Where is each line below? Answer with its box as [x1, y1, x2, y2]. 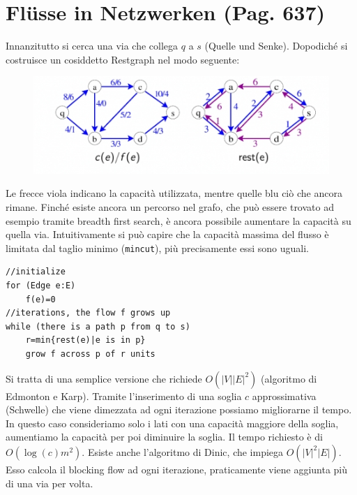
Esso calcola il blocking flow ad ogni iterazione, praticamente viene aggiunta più [6, 461, 348, 476]
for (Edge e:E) [6, 281, 76, 291]
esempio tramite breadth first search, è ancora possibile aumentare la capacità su [6, 213, 351, 228]
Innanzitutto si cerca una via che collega [6, 38, 178, 53]
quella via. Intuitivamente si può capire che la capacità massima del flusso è [6, 227, 329, 242]
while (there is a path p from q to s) [6, 321, 190, 332]
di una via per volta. [6, 475, 93, 490]
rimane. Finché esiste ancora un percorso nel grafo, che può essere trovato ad [6, 200, 334, 214]
